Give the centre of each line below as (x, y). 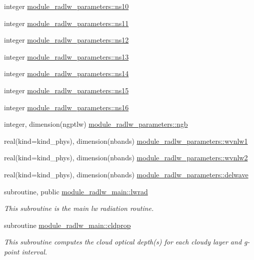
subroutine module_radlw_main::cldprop (67, 225)
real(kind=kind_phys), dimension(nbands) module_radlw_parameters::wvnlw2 (126, 158)
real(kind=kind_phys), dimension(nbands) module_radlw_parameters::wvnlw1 (126, 141)
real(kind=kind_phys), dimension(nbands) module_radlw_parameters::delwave (126, 174)
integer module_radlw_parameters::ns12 (66, 40)
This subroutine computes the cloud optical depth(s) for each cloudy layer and (123, 242)
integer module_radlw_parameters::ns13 (66, 56)
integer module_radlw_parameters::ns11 (66, 23)
